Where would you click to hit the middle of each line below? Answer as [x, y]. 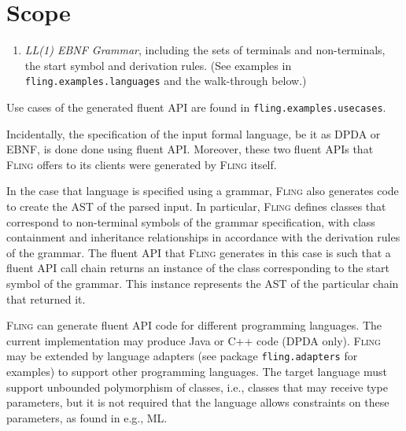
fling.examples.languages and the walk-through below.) [166, 81]
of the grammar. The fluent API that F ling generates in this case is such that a [199, 252]
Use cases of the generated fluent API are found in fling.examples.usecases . [196, 107]
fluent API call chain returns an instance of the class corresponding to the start [198, 268]
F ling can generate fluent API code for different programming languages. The [194, 325]
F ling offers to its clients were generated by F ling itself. [142, 164]
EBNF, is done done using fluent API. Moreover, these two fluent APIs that [190, 149]
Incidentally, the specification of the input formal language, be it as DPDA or [194, 133]
